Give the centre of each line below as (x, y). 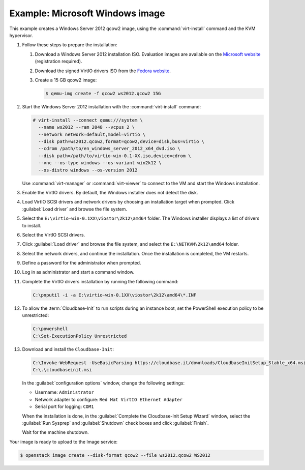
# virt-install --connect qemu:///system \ (88, 120)
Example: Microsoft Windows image (87, 13)
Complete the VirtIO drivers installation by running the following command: (100, 281)
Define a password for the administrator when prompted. (82, 263)
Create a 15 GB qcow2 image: (66, 80)
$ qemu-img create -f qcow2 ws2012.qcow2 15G (103, 93)
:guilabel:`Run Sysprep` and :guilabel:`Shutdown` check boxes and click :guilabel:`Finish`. (115, 423)
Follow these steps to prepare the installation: (70, 45)
